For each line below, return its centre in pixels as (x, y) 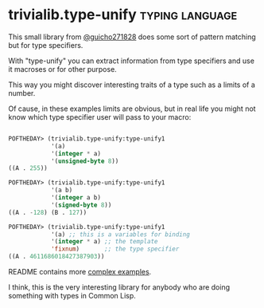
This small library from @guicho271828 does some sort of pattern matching (132, 37)
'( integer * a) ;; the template (104, 242)
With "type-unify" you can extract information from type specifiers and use (131, 61)
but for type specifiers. (46, 45)
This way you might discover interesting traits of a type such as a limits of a (132, 85)
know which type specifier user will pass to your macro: (100, 116)
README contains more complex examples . (80, 272)
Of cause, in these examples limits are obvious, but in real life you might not (132, 109)
